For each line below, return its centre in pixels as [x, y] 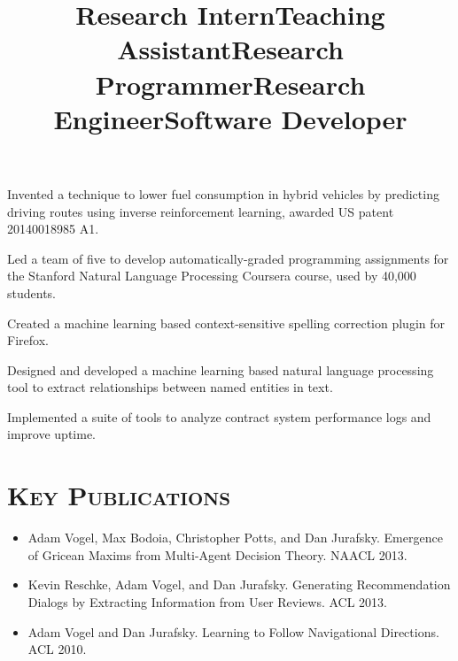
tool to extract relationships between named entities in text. [170, 387]
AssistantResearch [230, 49]
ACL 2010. [57, 649]
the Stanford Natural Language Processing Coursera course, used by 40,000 [212, 276]
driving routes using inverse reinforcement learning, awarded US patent [201, 211]
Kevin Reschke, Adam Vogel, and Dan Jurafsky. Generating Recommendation [239, 584]
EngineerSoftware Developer [230, 118]
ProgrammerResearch [230, 84]
